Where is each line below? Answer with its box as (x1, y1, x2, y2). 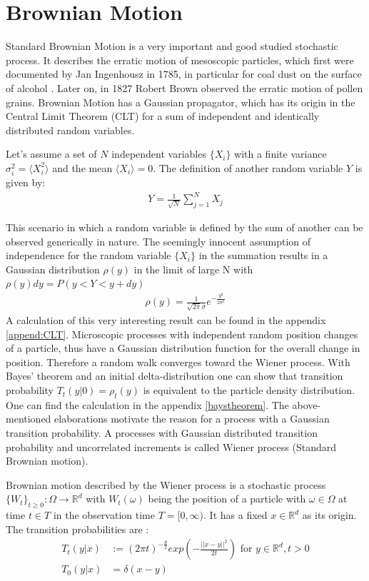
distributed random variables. (6, 122, 135, 137)
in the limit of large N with (133, 261, 253, 276)
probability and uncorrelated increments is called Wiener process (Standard (6, 439, 337, 454)
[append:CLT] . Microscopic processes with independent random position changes (6, 326, 358, 341)
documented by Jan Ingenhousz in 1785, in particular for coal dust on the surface (6, 66, 362, 81)
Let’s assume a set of (6, 146, 97, 161)
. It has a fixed (203, 507, 268, 522)
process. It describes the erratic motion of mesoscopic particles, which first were (6, 52, 354, 67)
